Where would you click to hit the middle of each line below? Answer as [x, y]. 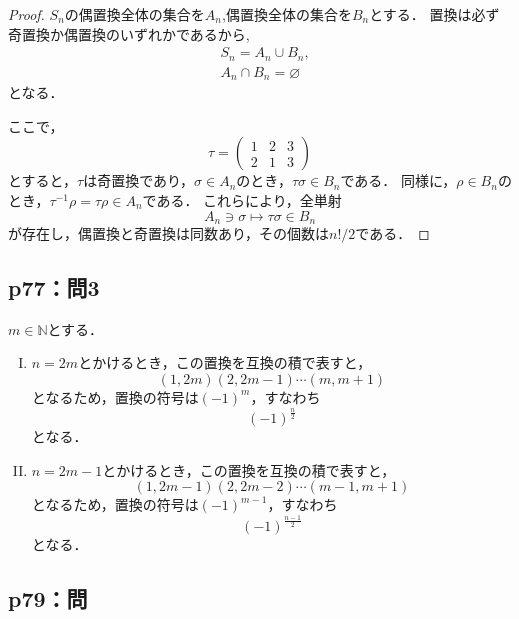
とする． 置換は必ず [434, 14]
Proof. [26, 14]
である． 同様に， [398, 180]
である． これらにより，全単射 [242, 199]
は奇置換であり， [139, 180]
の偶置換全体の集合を [134, 14]
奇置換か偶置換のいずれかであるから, [129, 33]
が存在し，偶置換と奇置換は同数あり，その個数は [169, 232]
